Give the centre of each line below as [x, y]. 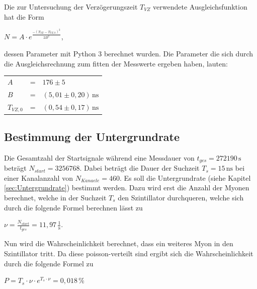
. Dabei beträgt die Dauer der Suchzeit [140, 168]
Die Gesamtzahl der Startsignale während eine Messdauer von [99, 157]
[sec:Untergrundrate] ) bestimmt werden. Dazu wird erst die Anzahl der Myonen [127, 188]
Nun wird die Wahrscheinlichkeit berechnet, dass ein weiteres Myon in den [119, 243]
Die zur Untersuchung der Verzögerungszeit [71, 7]
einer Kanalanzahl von [38, 177]
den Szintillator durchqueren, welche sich [181, 197]
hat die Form [24, 16]
